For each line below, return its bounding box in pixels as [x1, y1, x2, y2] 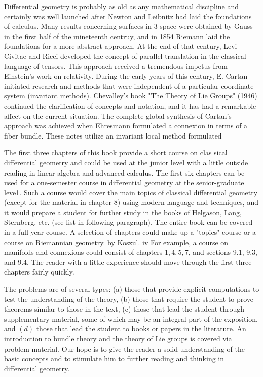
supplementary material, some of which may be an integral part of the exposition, [4, 313, 258, 324]
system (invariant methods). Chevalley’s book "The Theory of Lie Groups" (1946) [4, 90, 257, 101]
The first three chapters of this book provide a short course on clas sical [4, 147, 228, 158]
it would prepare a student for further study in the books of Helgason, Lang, [4, 207, 242, 217]
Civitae [4, 50, 26, 61]
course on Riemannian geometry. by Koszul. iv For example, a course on [4, 236, 229, 247]
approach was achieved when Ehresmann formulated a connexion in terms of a [4, 120, 248, 131]
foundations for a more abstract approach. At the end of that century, [4, 41, 221, 51]
